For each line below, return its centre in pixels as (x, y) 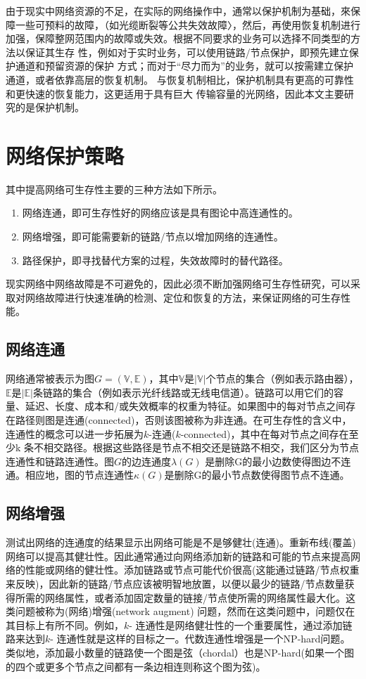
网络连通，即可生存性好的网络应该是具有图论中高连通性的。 (160, 213)
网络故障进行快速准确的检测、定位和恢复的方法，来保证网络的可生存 (183, 297)
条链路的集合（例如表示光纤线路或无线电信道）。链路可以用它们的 (183, 392)
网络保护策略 (65, 155)
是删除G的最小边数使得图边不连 (278, 461)
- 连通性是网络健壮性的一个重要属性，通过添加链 (241, 625)
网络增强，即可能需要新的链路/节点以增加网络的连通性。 (153, 237)
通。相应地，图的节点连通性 (70, 475)
